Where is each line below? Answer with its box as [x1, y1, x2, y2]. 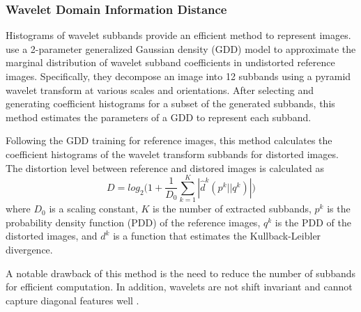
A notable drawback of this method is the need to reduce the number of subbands [6, 265, 356, 280]
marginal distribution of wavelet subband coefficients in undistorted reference [6, 55, 335, 70]
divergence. [6, 242, 53, 257]
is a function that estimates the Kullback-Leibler [113, 228, 321, 243]
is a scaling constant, [49, 201, 138, 216]
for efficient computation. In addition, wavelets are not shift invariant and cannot [6, 279, 353, 294]
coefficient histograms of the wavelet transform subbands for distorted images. [6, 146, 339, 161]
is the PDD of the [275, 214, 351, 229]
